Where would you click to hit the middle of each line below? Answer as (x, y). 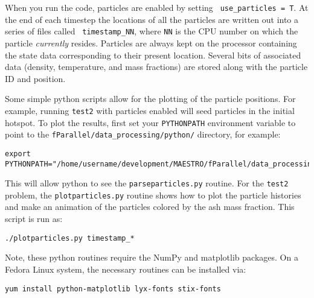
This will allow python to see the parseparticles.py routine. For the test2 (147, 183)
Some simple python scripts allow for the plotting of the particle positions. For (150, 99)
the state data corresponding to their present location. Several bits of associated (153, 55)
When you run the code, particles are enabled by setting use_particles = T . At (157, 7)
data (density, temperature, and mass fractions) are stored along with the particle (156, 67)
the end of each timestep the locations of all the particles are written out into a (152, 19)
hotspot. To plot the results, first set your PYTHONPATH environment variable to (150, 122)
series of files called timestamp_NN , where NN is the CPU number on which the (152, 31)
